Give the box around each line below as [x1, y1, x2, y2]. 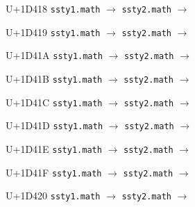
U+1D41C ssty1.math [6, 94, 103, 109]
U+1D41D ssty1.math [6, 118, 103, 133]
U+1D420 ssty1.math [6, 188, 101, 203]
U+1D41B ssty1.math [6, 71, 103, 85]
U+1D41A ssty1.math [6, 48, 103, 63]
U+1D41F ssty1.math [6, 165, 102, 179]
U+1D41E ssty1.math [6, 141, 102, 156]
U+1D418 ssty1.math [6, 1, 101, 15]
